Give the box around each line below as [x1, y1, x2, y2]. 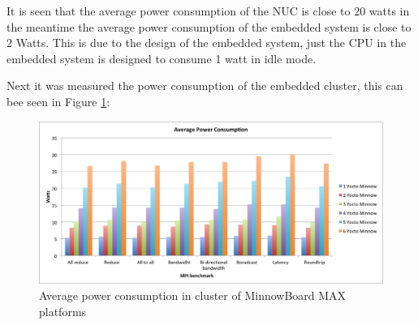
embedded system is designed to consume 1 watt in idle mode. [6, 49, 317, 66]
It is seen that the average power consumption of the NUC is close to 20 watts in [6, 2, 410, 19]
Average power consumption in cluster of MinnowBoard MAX [39, 286, 347, 303]
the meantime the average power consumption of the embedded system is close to [6, 18, 412, 35]
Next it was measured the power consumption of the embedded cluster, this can [6, 77, 403, 94]
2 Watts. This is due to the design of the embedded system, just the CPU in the [6, 34, 407, 51]
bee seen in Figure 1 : [6, 92, 110, 109]
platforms [39, 302, 87, 319]
